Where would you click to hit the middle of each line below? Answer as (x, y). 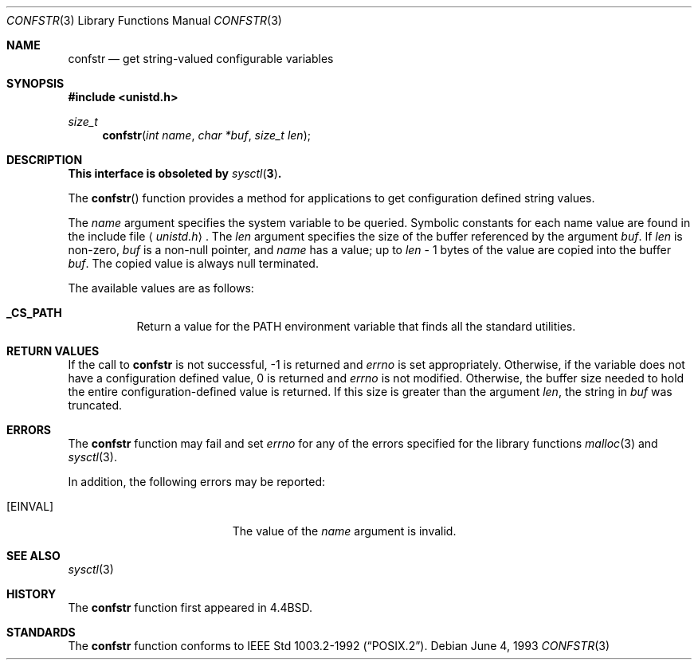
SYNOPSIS (35, 83)
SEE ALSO (33, 556)
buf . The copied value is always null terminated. (193, 263)
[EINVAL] (30, 506)
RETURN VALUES (53, 351)
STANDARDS (41, 632)
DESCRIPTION (45, 160)
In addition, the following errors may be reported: (196, 482)
